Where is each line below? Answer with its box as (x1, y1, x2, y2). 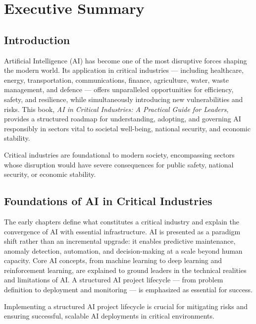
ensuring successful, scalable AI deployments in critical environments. (4, 311, 214, 321)
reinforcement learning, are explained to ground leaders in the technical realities (4, 265, 247, 275)
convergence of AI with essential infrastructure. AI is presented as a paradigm (4, 226, 241, 236)
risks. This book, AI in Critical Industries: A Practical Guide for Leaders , (4, 104, 229, 114)
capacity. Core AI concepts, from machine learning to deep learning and (4, 255, 222, 266)
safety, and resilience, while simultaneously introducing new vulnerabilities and (4, 94, 243, 104)
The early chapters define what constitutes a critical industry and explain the (4, 216, 239, 226)
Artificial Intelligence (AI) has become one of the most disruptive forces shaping (4, 55, 247, 65)
